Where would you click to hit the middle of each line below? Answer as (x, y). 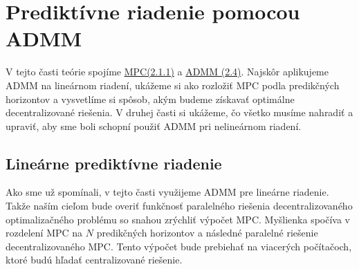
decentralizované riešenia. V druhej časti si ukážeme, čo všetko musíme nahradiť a (179, 112)
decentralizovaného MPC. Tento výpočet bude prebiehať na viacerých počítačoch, (179, 246)
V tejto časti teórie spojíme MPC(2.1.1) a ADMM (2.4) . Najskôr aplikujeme (167, 72)
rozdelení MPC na (44, 233)
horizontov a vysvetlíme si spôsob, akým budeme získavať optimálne (150, 99)
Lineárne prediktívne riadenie (114, 163)
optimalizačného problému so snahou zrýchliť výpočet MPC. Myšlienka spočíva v (178, 219)
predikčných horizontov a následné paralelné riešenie (207, 233)
